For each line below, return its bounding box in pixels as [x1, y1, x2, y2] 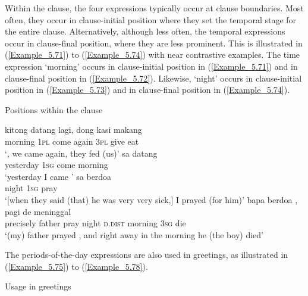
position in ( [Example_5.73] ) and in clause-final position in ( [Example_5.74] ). [5, 83, 290, 96]
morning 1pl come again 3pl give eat [5, 135, 139, 147]
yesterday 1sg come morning [5, 158, 108, 171]
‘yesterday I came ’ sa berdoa [5, 170, 112, 182]
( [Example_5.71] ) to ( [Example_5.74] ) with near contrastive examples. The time [5, 48, 300, 61]
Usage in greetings [5, 280, 71, 292]
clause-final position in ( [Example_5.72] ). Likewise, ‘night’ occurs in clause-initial [5, 71, 302, 84]
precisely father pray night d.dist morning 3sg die [5, 217, 186, 229]
